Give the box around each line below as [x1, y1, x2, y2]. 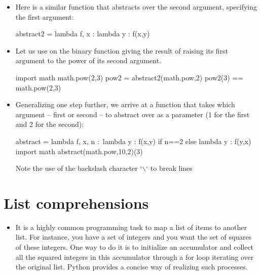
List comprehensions [4, 192, 149, 213]
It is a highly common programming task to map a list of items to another [15, 221, 247, 232]
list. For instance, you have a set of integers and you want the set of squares [15, 232, 252, 242]
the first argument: [15, 11, 74, 22]
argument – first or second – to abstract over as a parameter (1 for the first [15, 109, 250, 119]
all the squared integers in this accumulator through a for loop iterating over [15, 251, 254, 262]
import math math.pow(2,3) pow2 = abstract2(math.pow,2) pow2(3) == [15, 72, 244, 82]
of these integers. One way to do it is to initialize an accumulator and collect [15, 242, 254, 252]
